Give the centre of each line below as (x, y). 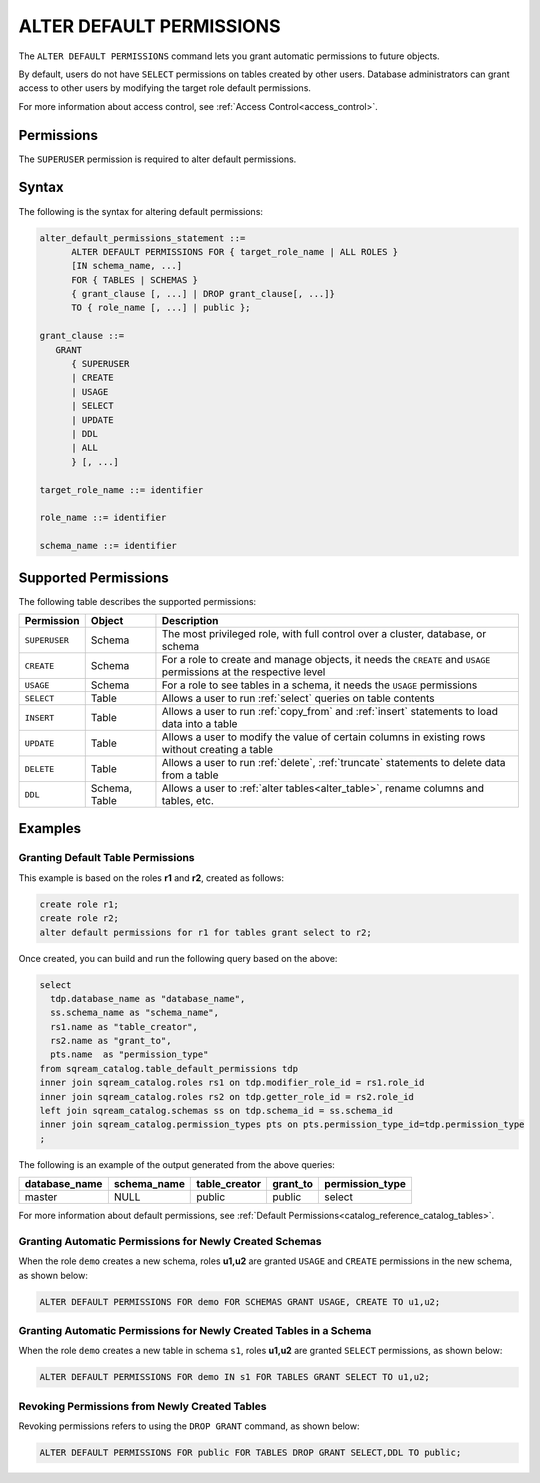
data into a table (199, 723)
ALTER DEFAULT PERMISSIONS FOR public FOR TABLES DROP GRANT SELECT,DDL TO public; (250, 1453)
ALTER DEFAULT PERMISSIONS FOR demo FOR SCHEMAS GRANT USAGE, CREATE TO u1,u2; (240, 1301)
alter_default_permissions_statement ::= (142, 238)
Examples (50, 828)
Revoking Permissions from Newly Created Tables (142, 1406)
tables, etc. (188, 800)
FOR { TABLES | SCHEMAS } (135, 279)
